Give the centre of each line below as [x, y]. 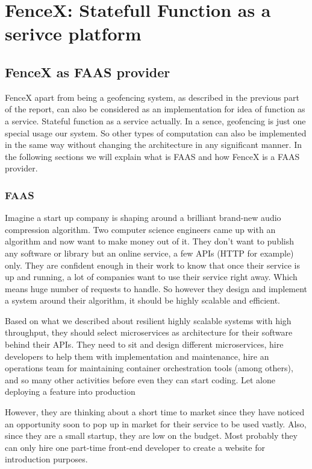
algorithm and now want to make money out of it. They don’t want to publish [150, 241]
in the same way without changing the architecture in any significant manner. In [153, 145]
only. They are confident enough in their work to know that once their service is [152, 265]
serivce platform [73, 33]
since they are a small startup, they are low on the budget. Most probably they [151, 436]
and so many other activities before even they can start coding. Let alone [140, 379]
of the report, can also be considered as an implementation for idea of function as [155, 109]
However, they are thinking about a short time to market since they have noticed [155, 412]
